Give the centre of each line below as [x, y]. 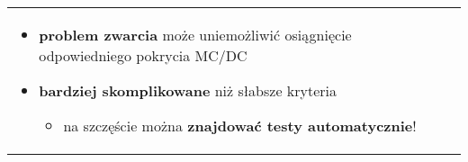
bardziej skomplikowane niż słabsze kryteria [188, 90]
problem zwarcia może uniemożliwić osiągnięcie [195, 35]
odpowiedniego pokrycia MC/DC [143, 55]
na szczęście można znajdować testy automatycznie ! [240, 126]
